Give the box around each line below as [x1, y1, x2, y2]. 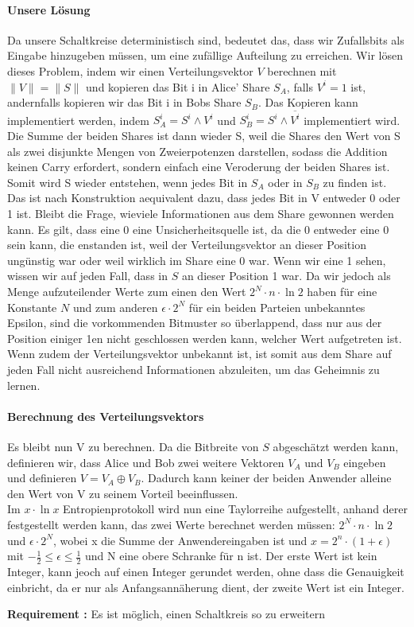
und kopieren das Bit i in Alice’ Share [86, 78, 270, 95]
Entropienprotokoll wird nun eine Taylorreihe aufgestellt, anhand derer [63, 500, 408, 517]
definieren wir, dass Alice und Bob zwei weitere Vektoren [7, 454, 284, 470]
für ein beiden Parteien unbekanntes [188, 298, 366, 315]
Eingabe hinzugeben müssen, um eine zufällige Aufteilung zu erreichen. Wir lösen [7, 47, 403, 64]
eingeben [343, 454, 386, 470]
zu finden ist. [323, 173, 387, 190]
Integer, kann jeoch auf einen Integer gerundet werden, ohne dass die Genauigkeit [7, 563, 404, 579]
